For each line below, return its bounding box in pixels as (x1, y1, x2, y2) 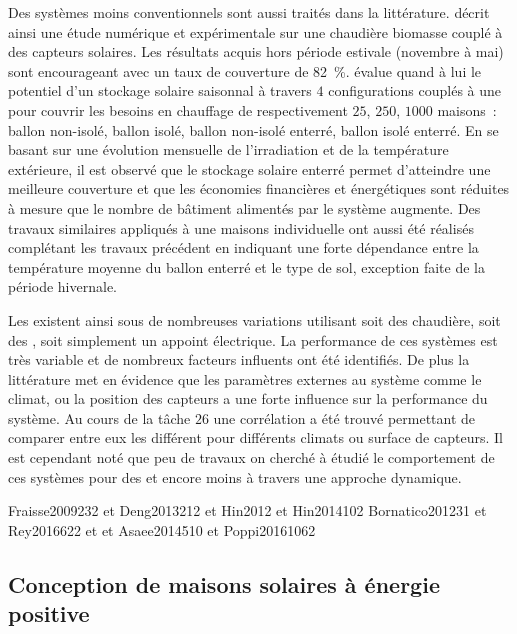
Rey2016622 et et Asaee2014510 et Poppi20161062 (8, 519, 316, 540)
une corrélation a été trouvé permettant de (213, 407, 476, 428)
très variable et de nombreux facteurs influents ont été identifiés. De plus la (8, 349, 470, 370)
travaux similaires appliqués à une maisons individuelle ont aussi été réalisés (8, 217, 474, 238)
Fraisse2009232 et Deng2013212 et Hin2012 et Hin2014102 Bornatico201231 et (8, 500, 487, 521)
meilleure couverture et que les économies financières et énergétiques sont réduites (8, 178, 510, 199)
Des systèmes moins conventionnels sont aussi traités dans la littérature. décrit (8, 2, 490, 22)
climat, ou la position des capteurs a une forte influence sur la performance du (8, 388, 488, 409)
